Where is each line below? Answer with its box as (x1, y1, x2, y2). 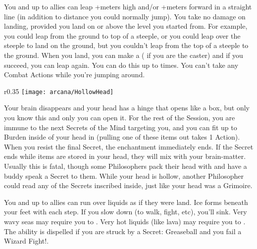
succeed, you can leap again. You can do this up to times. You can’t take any (4, 59, 239, 70)
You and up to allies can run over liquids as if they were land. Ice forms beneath (4, 197, 248, 207)
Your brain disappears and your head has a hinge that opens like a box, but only (4, 102, 250, 113)
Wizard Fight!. (4, 236, 49, 246)
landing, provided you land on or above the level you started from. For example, (4, 21, 248, 31)
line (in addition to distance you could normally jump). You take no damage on (4, 11, 246, 21)
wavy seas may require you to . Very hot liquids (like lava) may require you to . (4, 216, 246, 226)
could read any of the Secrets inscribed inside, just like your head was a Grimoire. (4, 180, 253, 191)
